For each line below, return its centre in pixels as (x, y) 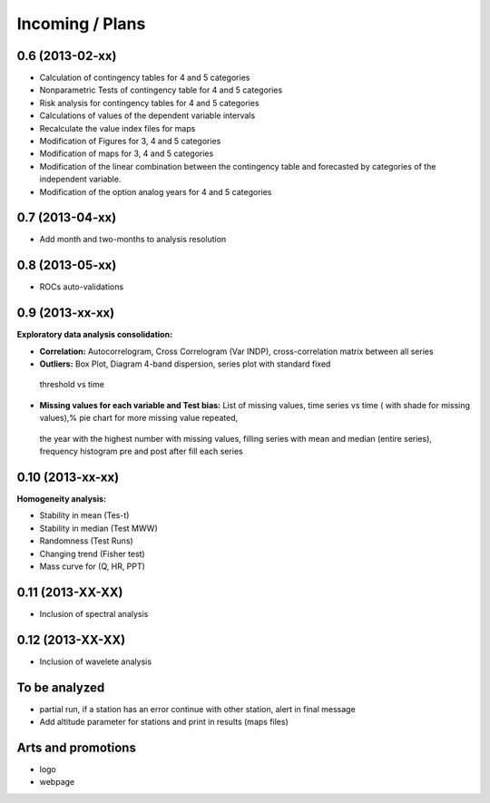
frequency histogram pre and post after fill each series (142, 451)
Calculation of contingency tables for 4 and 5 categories (145, 78)
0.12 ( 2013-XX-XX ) (71, 640)
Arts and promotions (76, 747)
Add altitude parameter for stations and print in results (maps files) (164, 722)
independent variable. (80, 179)
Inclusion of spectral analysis (94, 613)
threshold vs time (72, 385)
